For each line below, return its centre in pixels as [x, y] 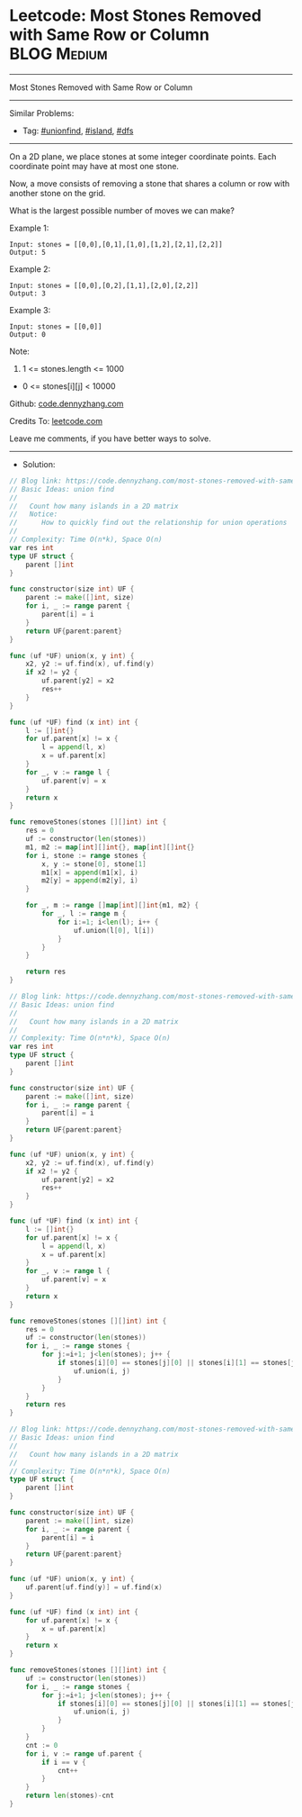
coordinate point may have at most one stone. [94, 166]
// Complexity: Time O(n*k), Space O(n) [86, 540]
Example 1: [29, 228]
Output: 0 [28, 334]
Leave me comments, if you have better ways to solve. [110, 438]
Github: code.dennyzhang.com [67, 403]
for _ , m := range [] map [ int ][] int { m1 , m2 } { [112, 906]
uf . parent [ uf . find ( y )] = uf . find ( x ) [94, 1587]
